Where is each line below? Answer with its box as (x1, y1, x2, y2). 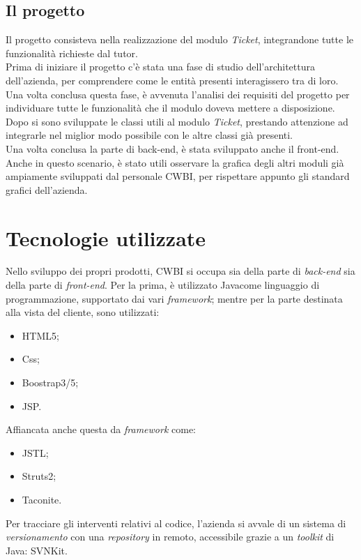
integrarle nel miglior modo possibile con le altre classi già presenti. (6, 128, 293, 142)
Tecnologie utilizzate (6, 223, 206, 252)
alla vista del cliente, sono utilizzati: (6, 305, 160, 319)
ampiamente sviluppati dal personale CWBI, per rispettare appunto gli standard (6, 169, 350, 183)
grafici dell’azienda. (6, 182, 88, 197)
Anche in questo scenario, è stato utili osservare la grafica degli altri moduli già (6, 155, 344, 169)
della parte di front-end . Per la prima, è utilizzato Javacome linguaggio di (6, 278, 320, 292)
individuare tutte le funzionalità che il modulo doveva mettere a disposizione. (6, 100, 335, 115)
